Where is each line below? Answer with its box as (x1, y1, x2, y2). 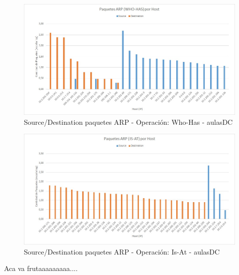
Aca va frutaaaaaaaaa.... (4, 263, 78, 274)
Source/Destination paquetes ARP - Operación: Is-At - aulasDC (24, 246, 220, 257)
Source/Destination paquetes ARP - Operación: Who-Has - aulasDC (24, 116, 233, 127)
